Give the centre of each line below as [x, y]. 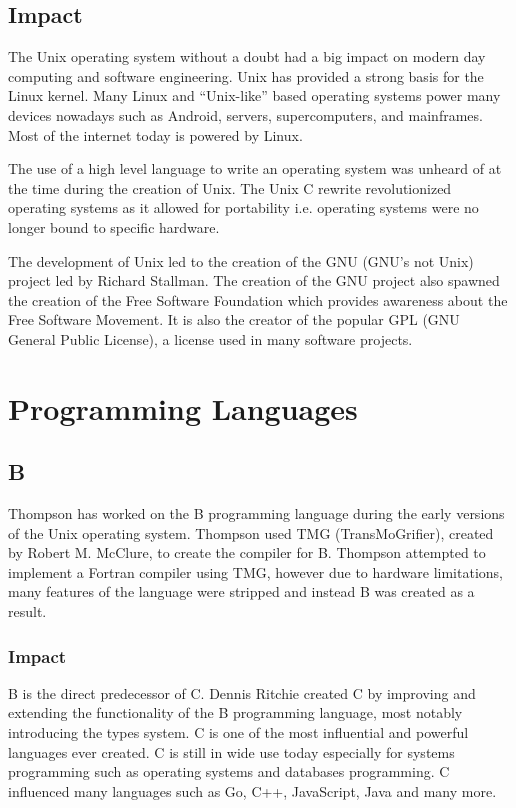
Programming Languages [183, 407]
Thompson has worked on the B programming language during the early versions [256, 513]
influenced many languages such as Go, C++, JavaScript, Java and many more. [252, 790]
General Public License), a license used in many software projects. [210, 338]
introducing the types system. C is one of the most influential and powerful [238, 732]
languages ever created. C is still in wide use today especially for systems [231, 751]
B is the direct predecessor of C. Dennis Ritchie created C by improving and [242, 692]
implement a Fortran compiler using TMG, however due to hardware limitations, [255, 571]
